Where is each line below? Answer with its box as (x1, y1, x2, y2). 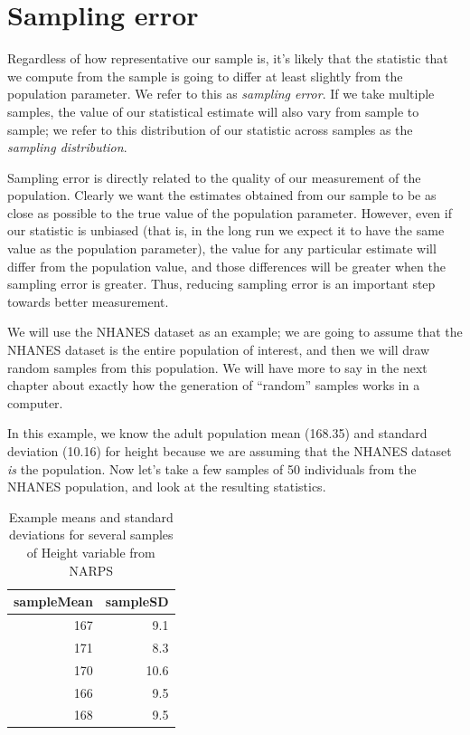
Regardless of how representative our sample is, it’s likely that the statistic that (7, 49, 448, 68)
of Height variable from (26, 542, 155, 561)
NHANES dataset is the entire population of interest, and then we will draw (7, 340, 430, 359)
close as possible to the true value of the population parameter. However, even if (7, 203, 452, 222)
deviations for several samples (8, 525, 174, 544)
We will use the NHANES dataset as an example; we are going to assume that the (7, 322, 463, 341)
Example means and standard (8, 507, 174, 526)
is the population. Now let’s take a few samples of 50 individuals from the (7, 459, 417, 478)
